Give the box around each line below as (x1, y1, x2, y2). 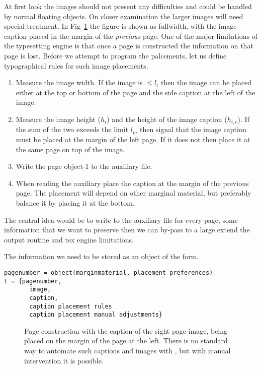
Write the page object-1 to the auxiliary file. (16, 161, 152, 171)
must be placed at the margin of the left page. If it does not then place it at (16, 134, 250, 144)
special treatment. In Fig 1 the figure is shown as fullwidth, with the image (4, 21, 237, 31)
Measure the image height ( (16, 113, 101, 124)
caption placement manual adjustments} (29, 311, 162, 319)
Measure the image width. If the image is (16, 77, 143, 88)
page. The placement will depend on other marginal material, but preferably (16, 188, 251, 198)
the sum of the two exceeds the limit (16, 124, 129, 135)
